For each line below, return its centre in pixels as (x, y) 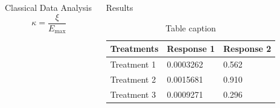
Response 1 (191, 49)
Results (119, 7)
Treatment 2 (133, 79)
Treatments (134, 49)
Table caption (191, 27)
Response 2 (247, 49)
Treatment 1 (133, 64)
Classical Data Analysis (48, 7)
